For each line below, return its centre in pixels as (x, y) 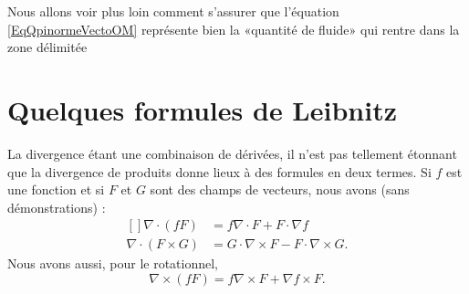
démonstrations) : (57, 207)
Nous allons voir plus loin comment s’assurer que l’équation (173, 11)
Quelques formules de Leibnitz (202, 109)
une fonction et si (56, 189)
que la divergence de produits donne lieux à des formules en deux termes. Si (219, 171)
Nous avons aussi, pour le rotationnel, (113, 263)
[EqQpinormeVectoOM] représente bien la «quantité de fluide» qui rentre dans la (234, 29)
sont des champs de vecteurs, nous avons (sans (280, 189)
